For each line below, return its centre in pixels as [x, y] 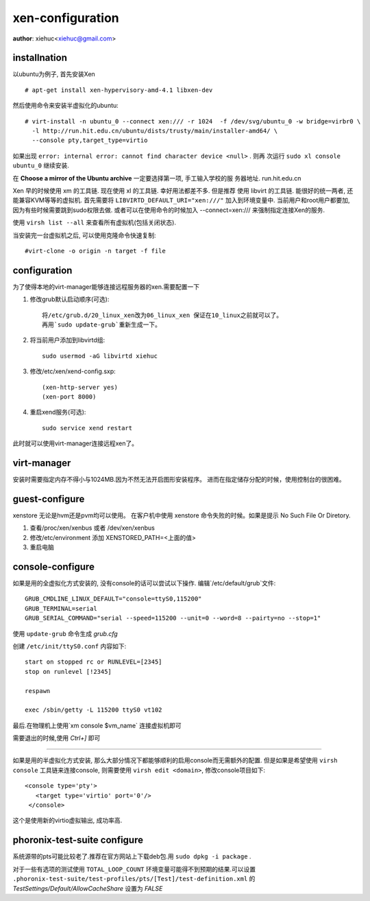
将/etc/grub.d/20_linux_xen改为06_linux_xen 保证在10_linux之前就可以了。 [162, 315]
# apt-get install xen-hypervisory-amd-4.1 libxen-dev [119, 90]
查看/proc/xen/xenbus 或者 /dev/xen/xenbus [92, 528]
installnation [40, 58]
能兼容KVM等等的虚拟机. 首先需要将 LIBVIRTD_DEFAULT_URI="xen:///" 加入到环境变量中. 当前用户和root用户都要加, [181, 200]
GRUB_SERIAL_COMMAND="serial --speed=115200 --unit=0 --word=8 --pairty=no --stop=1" [173, 618]
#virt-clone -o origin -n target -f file [95, 251]
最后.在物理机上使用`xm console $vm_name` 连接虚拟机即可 [97, 725]
